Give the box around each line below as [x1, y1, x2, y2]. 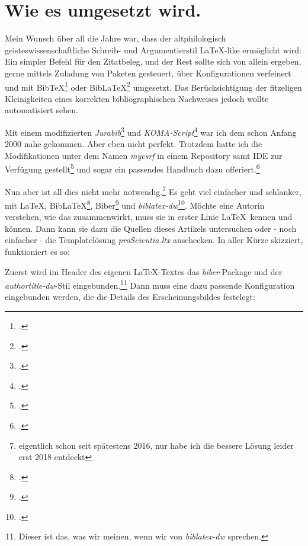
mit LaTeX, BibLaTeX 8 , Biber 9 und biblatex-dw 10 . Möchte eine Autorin [5, 197, 265, 211]
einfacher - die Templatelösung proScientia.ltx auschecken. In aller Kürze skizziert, [5, 234, 303, 246]
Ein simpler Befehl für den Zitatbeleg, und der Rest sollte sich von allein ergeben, [5, 55, 301, 68]
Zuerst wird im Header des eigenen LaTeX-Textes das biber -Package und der [5, 265, 283, 277]
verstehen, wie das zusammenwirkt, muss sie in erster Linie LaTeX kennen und [5, 210, 293, 223]
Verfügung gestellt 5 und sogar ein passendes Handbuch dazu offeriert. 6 [5, 161, 260, 175]
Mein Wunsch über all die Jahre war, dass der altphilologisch [5, 32, 226, 44]
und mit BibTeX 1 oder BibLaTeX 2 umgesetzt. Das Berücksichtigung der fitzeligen [5, 79, 302, 93]
